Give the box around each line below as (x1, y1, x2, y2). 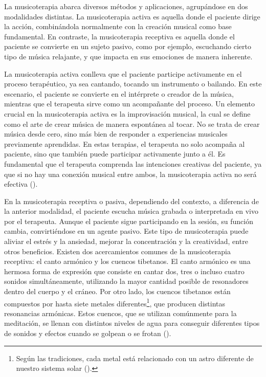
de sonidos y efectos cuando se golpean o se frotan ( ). (4, 328, 171, 339)
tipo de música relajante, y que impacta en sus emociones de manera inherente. (4, 51, 253, 61)
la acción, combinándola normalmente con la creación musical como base (4, 21, 232, 32)
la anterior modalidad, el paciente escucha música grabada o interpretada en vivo (4, 206, 258, 216)
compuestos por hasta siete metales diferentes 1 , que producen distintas (4, 296, 225, 308)
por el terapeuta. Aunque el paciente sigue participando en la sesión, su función (4, 215, 253, 226)
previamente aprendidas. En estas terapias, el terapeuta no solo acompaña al (4, 138, 245, 149)
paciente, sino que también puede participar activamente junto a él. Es (4, 148, 226, 159)
